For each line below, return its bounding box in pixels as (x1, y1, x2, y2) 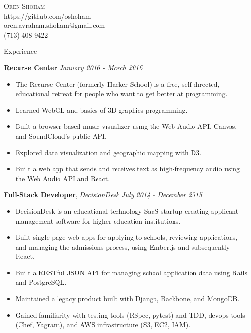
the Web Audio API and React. (15, 173, 110, 183)
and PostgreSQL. (15, 277, 67, 287)
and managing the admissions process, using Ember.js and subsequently (15, 241, 230, 251)
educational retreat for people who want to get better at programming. (15, 88, 228, 99)
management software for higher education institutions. (15, 215, 181, 226)
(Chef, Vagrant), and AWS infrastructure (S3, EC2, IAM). (15, 319, 191, 330)
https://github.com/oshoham (4, 10, 91, 21)
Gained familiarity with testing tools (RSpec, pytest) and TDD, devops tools (15, 310, 245, 320)
